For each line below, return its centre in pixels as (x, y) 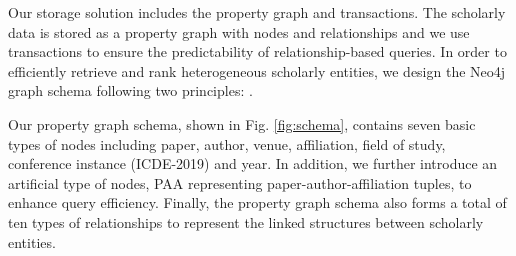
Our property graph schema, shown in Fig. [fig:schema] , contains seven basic (242, 123)
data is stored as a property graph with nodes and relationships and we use (239, 31)
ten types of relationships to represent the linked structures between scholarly (246, 221)
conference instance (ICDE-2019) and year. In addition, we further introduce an (253, 163)
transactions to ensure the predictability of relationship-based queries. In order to (257, 51)
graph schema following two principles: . (130, 90)
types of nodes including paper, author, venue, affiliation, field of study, (227, 143)
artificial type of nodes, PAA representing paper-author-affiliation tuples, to (240, 182)
